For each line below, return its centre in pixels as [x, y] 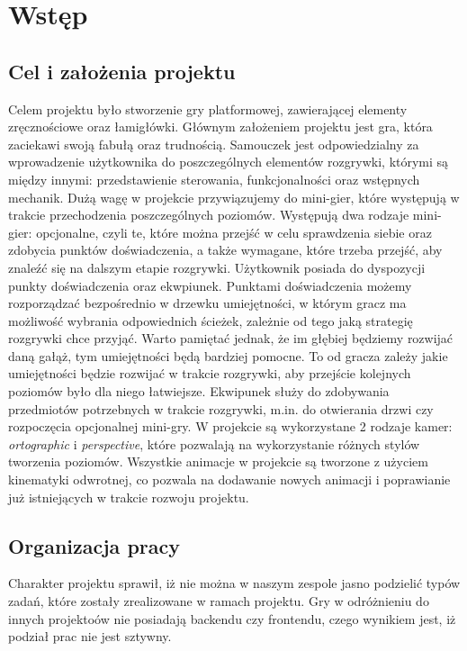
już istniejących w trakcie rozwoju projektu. [129, 497]
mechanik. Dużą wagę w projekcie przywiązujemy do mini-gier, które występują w [234, 197]
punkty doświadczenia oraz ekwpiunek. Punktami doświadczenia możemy [210, 285]
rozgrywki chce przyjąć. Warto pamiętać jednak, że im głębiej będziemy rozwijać [231, 338]
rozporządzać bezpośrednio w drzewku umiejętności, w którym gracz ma [207, 303]
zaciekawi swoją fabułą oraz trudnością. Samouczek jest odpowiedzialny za [214, 144]
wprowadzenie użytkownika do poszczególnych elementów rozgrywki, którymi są [229, 162]
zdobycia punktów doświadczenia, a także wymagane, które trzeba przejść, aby [225, 250]
